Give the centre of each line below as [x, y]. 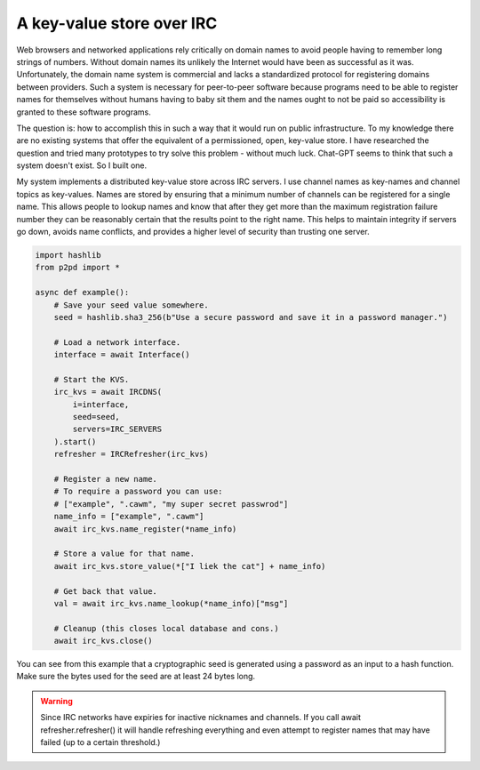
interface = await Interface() [122, 355]
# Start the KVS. [92, 379]
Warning [56, 701]
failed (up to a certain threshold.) [100, 742]
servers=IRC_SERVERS [117, 429]
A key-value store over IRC [117, 23]
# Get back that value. [105, 591]
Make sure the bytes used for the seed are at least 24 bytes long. [136, 677]
